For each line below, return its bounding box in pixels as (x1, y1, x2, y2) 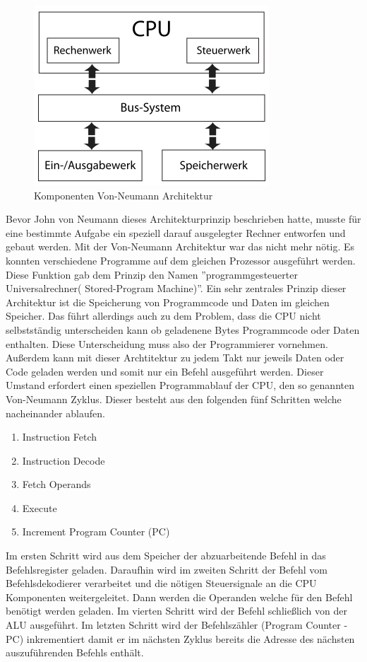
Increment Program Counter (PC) (22, 524, 170, 539)
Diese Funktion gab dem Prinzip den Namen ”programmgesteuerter (6, 267, 298, 281)
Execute (22, 500, 57, 515)
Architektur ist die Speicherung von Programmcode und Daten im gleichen (6, 294, 330, 309)
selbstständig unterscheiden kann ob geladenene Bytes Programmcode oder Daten (6, 322, 360, 337)
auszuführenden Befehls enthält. (6, 645, 144, 660)
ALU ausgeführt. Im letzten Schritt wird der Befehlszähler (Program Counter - (6, 617, 348, 632)
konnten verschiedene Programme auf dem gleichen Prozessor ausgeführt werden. (6, 252, 356, 267)
